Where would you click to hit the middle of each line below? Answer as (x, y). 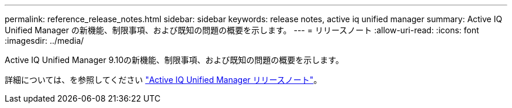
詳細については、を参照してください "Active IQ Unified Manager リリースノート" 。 (163, 80)
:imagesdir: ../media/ (44, 41)
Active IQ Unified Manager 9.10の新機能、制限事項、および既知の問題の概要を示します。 (174, 60)
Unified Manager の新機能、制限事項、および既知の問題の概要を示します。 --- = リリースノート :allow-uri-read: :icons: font (242, 30)
